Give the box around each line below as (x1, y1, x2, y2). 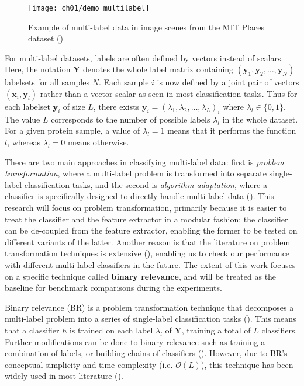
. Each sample (98, 76, 149, 88)
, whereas (7, 136, 41, 148)
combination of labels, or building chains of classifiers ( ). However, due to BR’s (5, 347, 288, 359)
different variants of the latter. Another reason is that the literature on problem (5, 235, 291, 248)
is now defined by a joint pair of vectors (157, 76, 299, 88)
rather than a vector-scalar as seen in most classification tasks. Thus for (40, 88, 298, 100)
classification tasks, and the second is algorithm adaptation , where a (24, 178, 267, 190)
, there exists (93, 100, 140, 113)
